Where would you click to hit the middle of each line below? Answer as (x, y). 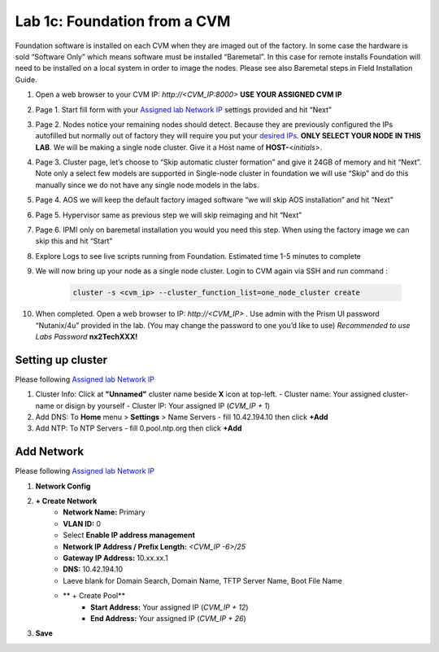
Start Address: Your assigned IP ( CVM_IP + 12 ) (170, 607)
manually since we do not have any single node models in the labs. (147, 185)
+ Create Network (66, 501)
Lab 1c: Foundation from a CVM (123, 21)
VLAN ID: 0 (82, 523)
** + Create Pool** (94, 596)
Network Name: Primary (104, 512)
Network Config (63, 486)
